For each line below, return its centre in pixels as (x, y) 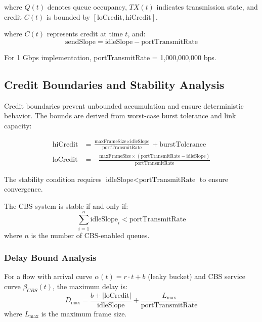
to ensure (214, 179)
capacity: (18, 125)
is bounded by (68, 16)
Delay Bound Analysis (50, 258)
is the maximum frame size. (84, 313)
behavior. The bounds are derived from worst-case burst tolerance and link (120, 116)
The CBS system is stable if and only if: (66, 205)
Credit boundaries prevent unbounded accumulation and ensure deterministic (124, 105)
